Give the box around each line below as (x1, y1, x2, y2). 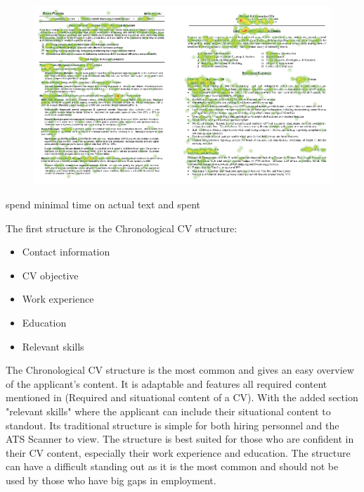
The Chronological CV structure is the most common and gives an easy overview (6, 362, 354, 377)
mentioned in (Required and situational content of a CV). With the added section (6, 390, 358, 405)
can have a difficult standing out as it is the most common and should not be (6, 459, 339, 474)
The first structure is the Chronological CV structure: (6, 220, 238, 235)
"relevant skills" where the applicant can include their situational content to (6, 403, 331, 418)
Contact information (22, 244, 110, 259)
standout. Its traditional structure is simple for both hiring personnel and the (6, 417, 339, 432)
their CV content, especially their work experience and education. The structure (6, 445, 351, 460)
